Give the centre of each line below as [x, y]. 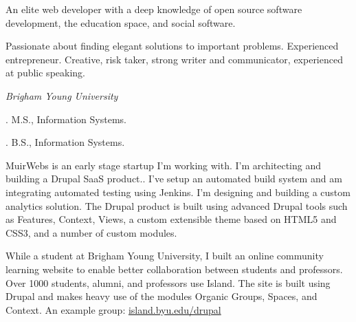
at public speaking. [45, 73]
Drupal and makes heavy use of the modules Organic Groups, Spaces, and [162, 296]
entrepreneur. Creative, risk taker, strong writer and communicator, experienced [174, 59]
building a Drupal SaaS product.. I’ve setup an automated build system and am [174, 179]
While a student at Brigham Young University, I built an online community [165, 256]
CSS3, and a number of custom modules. [91, 232]
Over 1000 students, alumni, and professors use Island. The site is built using [168, 282]
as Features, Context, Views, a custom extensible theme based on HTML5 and [171, 219]
